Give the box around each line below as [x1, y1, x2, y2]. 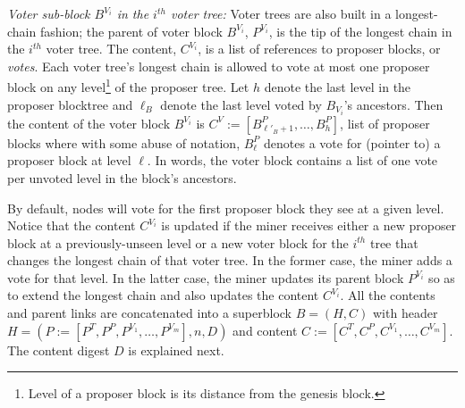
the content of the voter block [7, 113, 171, 132]
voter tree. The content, [46, 39, 177, 58]
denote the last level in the [264, 78, 411, 96]
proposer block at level [7, 151, 131, 170]
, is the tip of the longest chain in [268, 21, 452, 40]
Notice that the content [7, 216, 136, 235]
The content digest [7, 340, 110, 359]
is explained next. [128, 340, 224, 359]
